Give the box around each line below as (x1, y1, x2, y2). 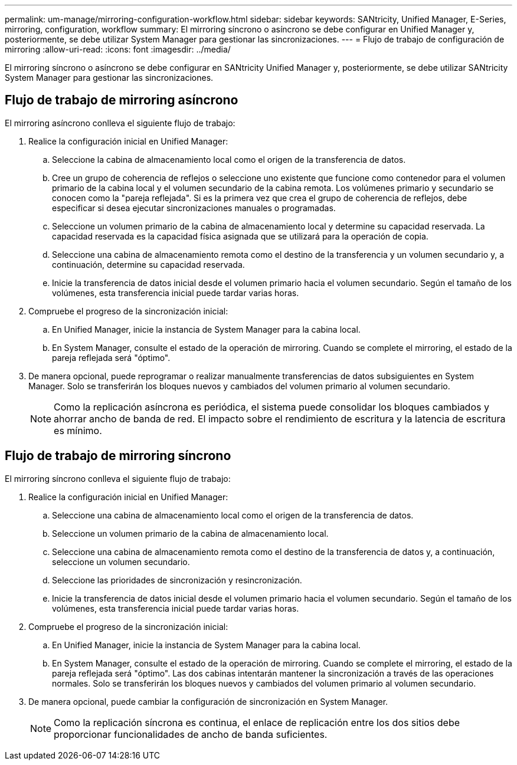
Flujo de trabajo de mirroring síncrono (5, 448, 231, 464)
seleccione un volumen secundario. (52, 556, 190, 567)
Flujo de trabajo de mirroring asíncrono (5, 93, 238, 108)
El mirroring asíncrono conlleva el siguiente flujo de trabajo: (5, 117, 235, 128)
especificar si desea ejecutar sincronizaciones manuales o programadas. (52, 202, 336, 213)
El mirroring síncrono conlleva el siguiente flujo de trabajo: (5, 473, 231, 484)
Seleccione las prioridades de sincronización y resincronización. (52, 574, 302, 585)
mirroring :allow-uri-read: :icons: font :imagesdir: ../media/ (5, 44, 231, 54)
